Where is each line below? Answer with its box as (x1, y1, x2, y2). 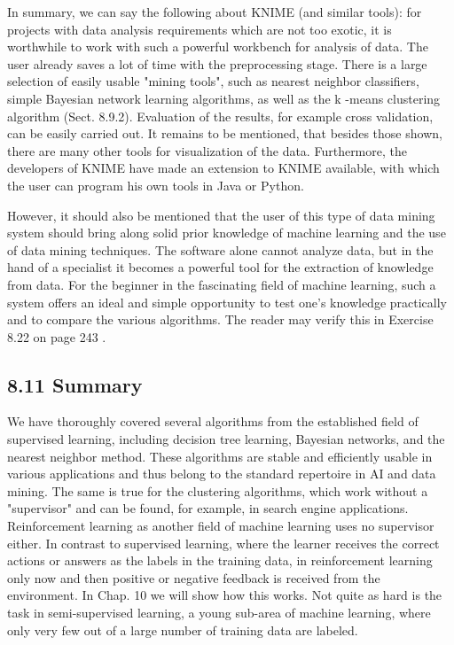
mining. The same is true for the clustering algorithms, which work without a (7, 481, 428, 500)
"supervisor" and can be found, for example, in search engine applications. (7, 499, 409, 517)
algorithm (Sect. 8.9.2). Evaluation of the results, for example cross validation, (7, 106, 434, 125)
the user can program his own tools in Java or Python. (7, 175, 304, 194)
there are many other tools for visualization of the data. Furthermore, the (7, 141, 407, 159)
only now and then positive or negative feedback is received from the (7, 568, 380, 587)
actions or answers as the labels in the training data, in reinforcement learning (7, 551, 433, 570)
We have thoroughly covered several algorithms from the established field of (7, 412, 419, 431)
